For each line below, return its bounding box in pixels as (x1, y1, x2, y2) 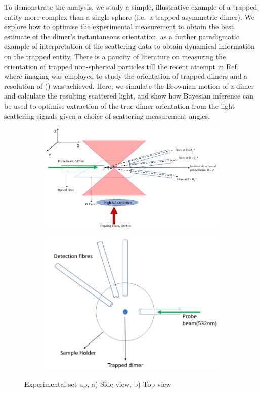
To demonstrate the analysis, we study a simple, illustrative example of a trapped (4, 2, 257, 12)
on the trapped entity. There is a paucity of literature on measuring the (4, 51, 226, 61)
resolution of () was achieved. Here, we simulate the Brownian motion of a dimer (4, 80, 254, 91)
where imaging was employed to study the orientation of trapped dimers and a (4, 71, 248, 81)
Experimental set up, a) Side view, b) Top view (24, 378, 171, 389)
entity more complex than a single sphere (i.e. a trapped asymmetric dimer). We (4, 11, 255, 22)
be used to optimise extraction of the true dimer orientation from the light (4, 100, 235, 111)
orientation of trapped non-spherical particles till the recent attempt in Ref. (4, 61, 239, 71)
